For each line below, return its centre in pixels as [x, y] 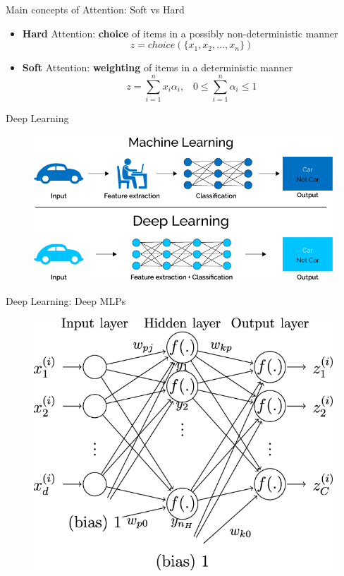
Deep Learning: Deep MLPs [66, 300]
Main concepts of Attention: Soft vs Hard [95, 9]
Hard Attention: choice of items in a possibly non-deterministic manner [180, 33]
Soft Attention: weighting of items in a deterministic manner [158, 67]
